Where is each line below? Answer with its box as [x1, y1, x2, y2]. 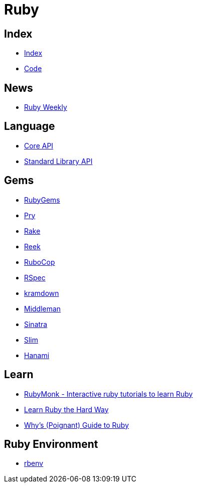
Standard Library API [24, 156, 93, 166]
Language [4, 120, 55, 133]
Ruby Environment [4, 437, 98, 450]
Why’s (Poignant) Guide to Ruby [24, 420, 129, 429]
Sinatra [24, 319, 48, 329]
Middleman [24, 304, 61, 313]
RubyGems [24, 195, 60, 204]
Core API [24, 141, 54, 150]
